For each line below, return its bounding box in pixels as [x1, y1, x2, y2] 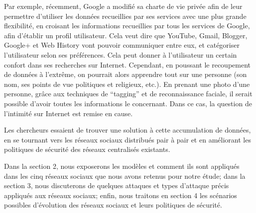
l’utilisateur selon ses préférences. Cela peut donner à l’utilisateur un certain [4, 49, 237, 60]
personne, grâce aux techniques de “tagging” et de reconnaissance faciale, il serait [4, 88, 253, 99]
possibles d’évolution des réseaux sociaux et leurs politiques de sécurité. [4, 200, 222, 210]
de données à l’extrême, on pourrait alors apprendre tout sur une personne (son [4, 69, 247, 79]
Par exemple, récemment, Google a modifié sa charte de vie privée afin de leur [4, 1, 243, 11]
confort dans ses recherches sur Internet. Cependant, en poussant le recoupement [4, 59, 251, 70]
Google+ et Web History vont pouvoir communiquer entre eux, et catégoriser [4, 40, 240, 50]
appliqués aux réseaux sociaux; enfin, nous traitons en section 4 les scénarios [4, 190, 237, 200]
